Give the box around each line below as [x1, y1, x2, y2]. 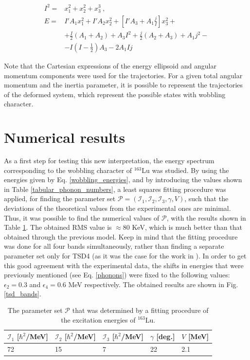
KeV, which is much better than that [132, 222, 242, 232]
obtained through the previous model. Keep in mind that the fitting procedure [4, 231, 238, 241]
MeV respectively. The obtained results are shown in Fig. [68, 279, 238, 289]
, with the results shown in [166, 212, 246, 223]
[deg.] [156, 331, 175, 342]
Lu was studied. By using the [142, 165, 229, 175]
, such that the [184, 193, 229, 204]
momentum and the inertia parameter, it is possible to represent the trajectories [4, 80, 243, 90]
